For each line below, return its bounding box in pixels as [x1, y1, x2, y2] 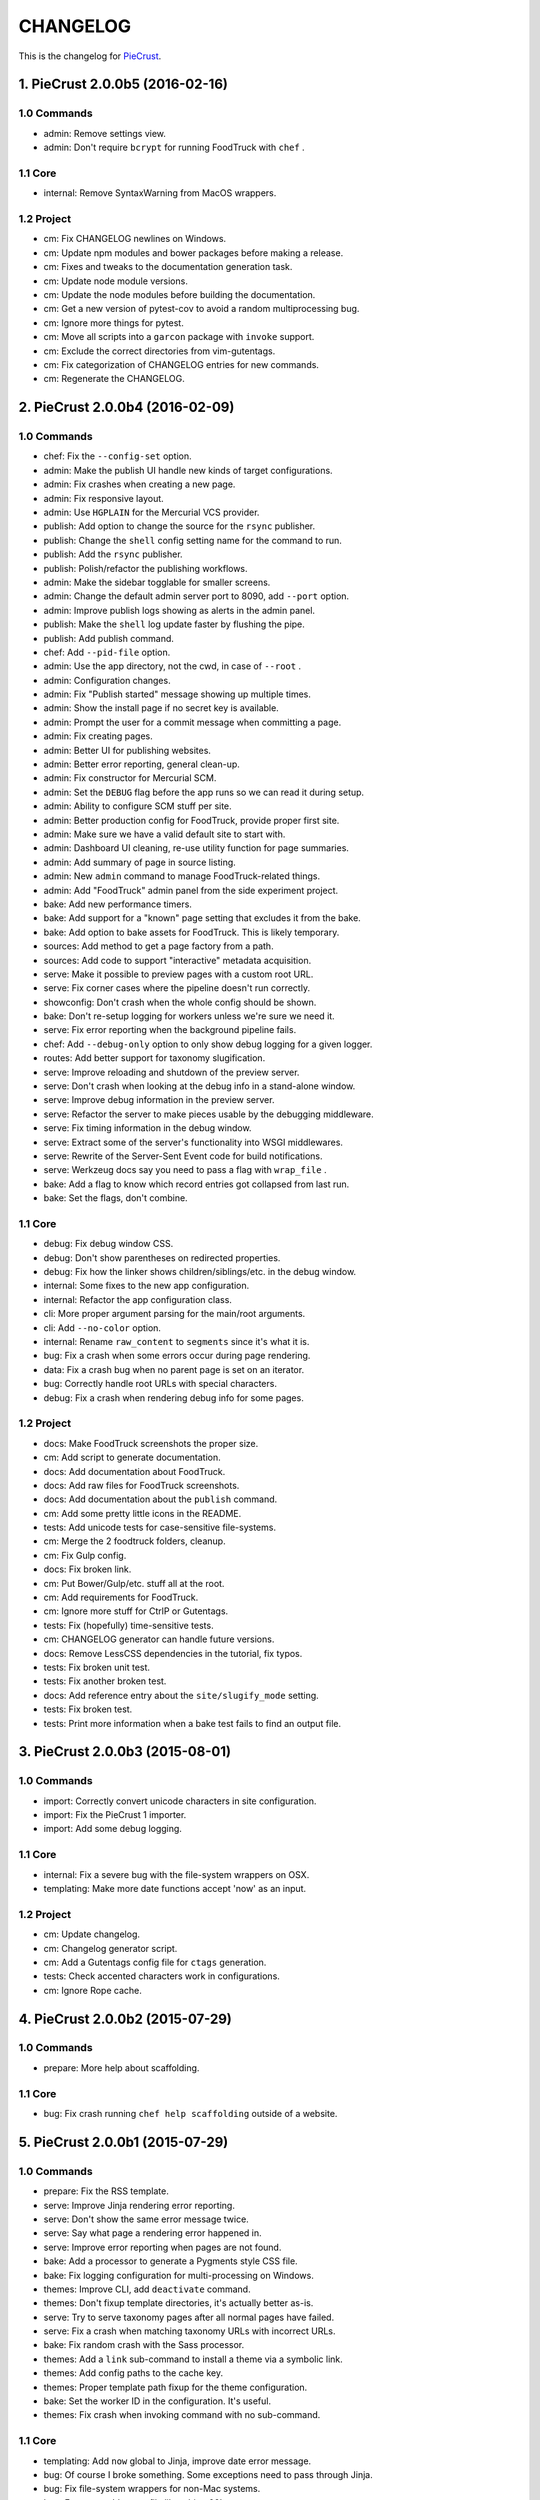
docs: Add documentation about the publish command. [43, 1493, 278, 1505]
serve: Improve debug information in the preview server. [43, 1094, 275, 1106]
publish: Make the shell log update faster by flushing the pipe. [43, 618, 305, 630]
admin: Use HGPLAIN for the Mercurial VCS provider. [43, 506, 260, 518]
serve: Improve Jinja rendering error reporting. [43, 2199, 235, 2211]
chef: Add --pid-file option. [43, 646, 171, 658]
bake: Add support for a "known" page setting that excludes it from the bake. [43, 912, 362, 924]
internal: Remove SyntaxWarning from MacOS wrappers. [43, 187, 277, 199]
